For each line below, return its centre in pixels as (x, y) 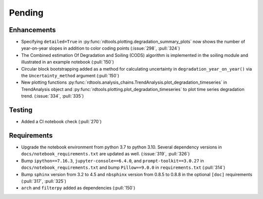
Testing (21, 110)
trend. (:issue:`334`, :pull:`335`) (53, 96)
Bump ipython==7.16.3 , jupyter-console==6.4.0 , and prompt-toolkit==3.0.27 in (113, 161)
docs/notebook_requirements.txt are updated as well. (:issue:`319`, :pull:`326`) (105, 154)
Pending (26, 13)
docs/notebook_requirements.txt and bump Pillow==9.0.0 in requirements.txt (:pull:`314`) (123, 167)
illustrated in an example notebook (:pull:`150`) (68, 62)
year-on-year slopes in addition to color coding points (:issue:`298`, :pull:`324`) (101, 48)
